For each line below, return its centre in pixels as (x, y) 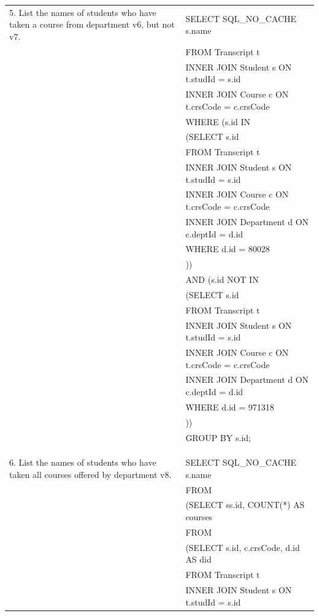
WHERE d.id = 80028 (228, 249)
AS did (198, 559)
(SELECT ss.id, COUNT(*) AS (245, 505)
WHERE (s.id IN (218, 121)
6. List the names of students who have (83, 462)
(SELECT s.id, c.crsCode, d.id (243, 547)
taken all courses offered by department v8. (90, 474)
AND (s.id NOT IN (222, 279)
